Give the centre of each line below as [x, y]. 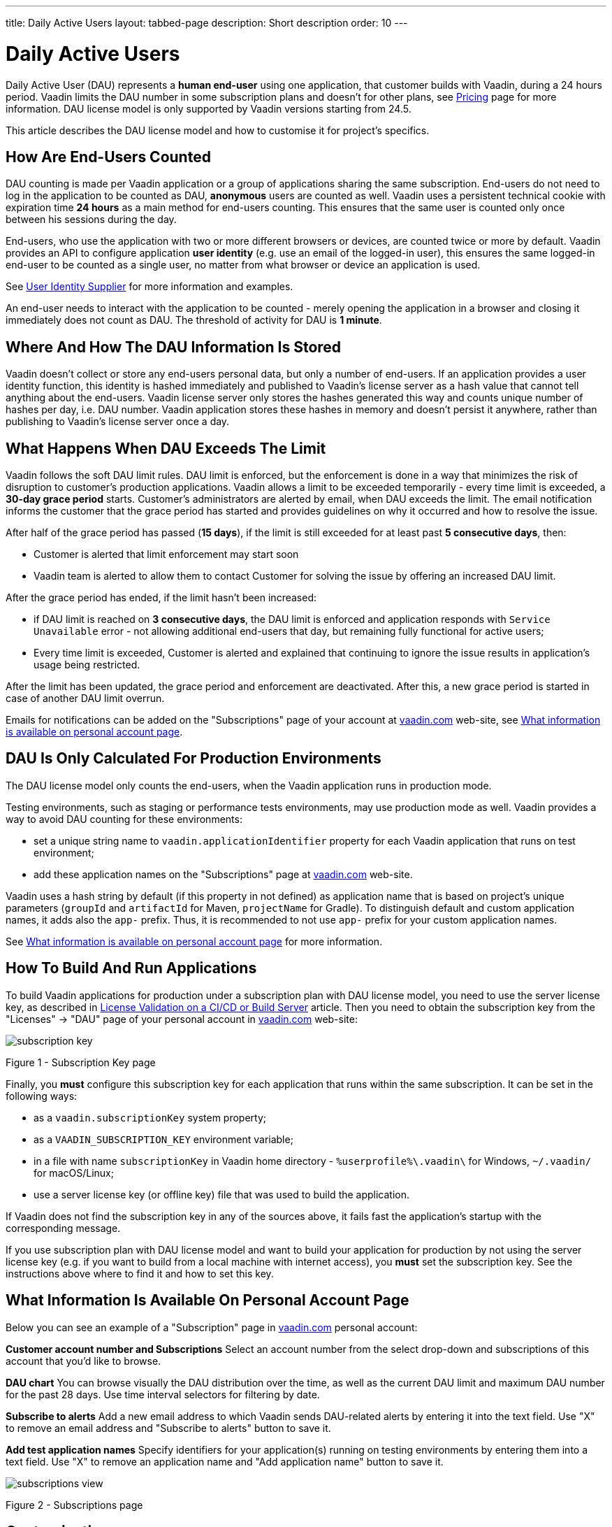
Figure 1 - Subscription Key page [81, 1062]
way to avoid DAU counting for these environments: [124, 819]
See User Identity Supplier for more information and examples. [150, 287]
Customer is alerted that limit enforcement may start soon [166, 554]
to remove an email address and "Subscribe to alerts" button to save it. [168, 1428]
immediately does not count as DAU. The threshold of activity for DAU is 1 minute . [194, 320]
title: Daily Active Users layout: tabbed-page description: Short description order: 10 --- [207, 23]
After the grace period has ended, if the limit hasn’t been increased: [161, 598]
